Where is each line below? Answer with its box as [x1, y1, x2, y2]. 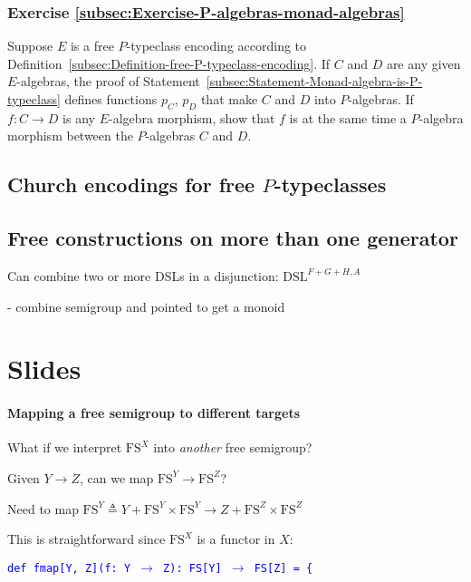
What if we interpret [7, 438, 122, 457]
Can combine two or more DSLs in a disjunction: [7, 266, 279, 285]
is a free [70, 36, 114, 55]
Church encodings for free [7, 170, 255, 199]
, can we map [79, 468, 154, 487]
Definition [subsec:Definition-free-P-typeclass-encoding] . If [7, 53, 331, 73]
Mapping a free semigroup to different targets [7, 403, 301, 422]
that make [200, 90, 258, 108]
